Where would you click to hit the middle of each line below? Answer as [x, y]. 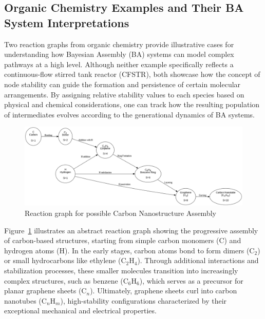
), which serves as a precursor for [191, 280]
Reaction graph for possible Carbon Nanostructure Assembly [120, 213]
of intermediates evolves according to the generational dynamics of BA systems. [129, 114]
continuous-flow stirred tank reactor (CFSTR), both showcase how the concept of [132, 74]
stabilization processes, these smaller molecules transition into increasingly [121, 270]
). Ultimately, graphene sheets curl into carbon [164, 291]
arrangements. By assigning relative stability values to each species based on [124, 94]
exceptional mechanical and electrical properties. [80, 311]
